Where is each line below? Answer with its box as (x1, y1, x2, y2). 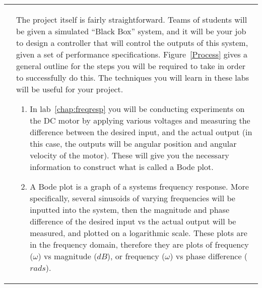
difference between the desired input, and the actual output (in (30, 126, 252, 138)
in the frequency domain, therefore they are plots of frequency (30, 239, 249, 250)
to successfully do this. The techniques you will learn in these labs (16, 72, 249, 83)
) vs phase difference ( (170, 250, 248, 262)
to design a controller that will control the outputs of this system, (16, 37, 248, 48)
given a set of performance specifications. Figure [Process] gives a (16, 48, 247, 60)
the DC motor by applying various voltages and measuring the (30, 114, 250, 126)
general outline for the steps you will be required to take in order (16, 60, 246, 72)
